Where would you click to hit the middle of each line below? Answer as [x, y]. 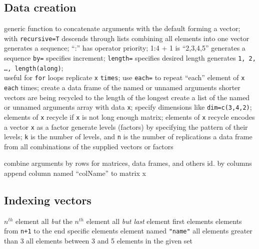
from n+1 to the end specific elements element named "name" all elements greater [128, 231]
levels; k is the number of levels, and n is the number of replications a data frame [128, 137]
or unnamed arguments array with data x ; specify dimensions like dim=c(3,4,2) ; [128, 107]
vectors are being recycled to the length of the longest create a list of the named [127, 97]
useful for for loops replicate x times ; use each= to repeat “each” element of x [124, 77]
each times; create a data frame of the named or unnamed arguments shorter [122, 87]
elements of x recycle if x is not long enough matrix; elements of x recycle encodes [129, 116]
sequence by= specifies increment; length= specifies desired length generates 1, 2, [130, 58]
